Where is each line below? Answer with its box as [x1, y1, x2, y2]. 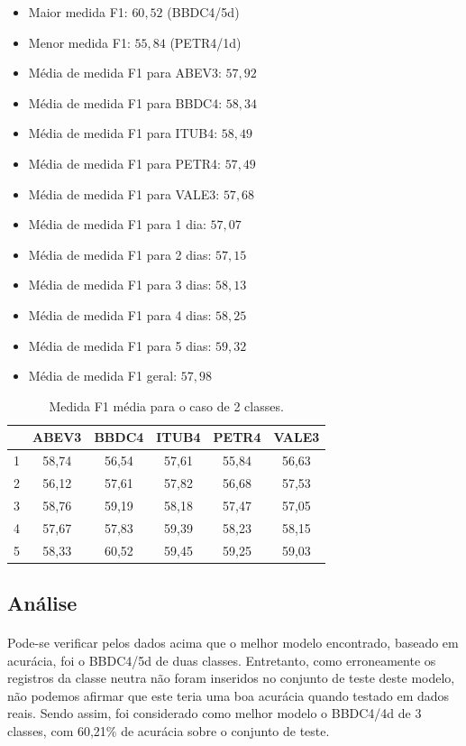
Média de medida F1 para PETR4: [28, 153, 221, 172]
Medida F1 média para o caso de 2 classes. [49, 396, 284, 415]
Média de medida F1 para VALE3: [28, 184, 220, 203]
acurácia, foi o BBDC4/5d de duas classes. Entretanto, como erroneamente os [7, 650, 436, 669]
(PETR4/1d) [169, 32, 242, 51]
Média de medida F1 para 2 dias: [28, 244, 212, 263]
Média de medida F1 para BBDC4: [28, 93, 223, 112]
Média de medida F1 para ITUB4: [28, 124, 218, 143]
